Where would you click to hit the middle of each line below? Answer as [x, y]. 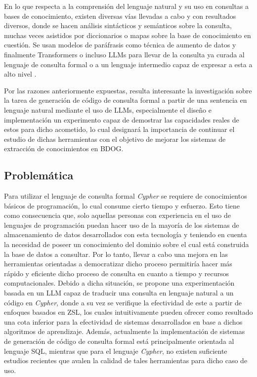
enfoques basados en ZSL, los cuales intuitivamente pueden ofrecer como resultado [128, 312]
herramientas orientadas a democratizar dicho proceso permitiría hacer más [118, 264]
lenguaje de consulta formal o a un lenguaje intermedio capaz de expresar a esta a [128, 64]
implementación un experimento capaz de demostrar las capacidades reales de [122, 119]
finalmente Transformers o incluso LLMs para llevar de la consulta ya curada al [124, 54]
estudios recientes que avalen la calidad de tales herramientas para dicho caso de [126, 360]
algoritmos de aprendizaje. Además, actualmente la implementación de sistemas [125, 331]
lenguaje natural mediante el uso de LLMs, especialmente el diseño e [108, 109]
